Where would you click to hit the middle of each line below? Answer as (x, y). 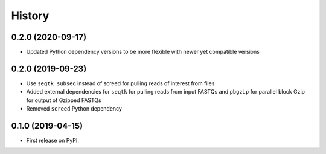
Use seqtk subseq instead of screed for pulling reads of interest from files (120, 83)
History (30, 16)
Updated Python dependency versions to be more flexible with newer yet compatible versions (143, 52)
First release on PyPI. (53, 140)
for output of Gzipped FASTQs (64, 100)
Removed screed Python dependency (74, 109)
